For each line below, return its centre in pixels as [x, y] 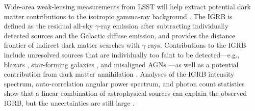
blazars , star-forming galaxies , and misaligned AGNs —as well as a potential [121, 64]
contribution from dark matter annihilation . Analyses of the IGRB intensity [119, 74]
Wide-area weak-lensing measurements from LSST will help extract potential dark [127, 6]
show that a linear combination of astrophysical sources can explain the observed [126, 93]
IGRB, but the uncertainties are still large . [69, 102]
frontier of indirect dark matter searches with [72, 45]
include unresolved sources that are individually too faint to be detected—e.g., [122, 54]
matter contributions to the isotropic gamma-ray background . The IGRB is [118, 16]
